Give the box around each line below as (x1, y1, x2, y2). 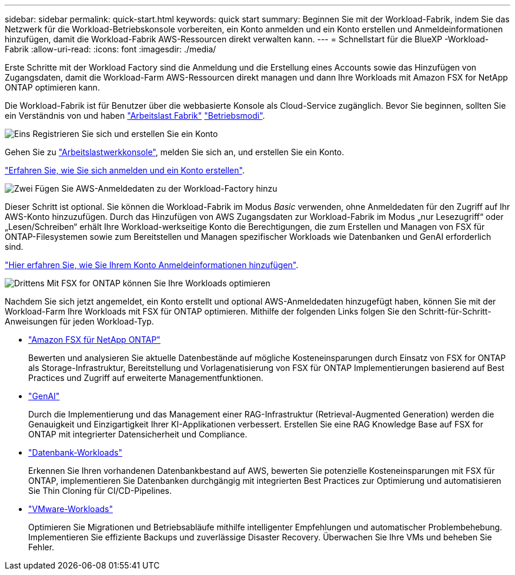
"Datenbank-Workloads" (28, 447, 122, 457)
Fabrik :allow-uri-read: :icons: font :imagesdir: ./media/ (5, 44, 216, 54)
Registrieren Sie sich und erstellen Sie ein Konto (32, 129, 218, 139)
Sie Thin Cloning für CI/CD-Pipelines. (28, 486, 172, 496)
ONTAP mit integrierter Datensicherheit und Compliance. (28, 429, 248, 439)
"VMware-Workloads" (28, 504, 113, 514)
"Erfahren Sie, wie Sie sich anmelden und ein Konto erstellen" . (5, 165, 245, 175)
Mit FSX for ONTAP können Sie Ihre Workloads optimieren (46, 278, 270, 288)
